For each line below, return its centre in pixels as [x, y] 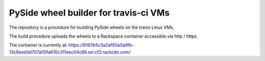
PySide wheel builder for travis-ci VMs [89, 13]
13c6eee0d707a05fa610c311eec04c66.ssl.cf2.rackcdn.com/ [70, 52]
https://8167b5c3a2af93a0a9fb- [101, 45]
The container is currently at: [38, 45]
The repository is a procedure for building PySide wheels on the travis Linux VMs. [92, 27]
